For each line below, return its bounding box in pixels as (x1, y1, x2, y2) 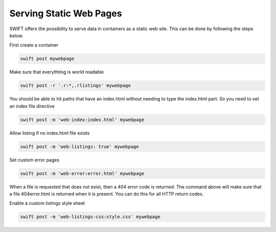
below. (9, 32, 24, 38)
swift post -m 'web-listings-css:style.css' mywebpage (20, 214, 160, 220)
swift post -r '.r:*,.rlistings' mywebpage (20, 82, 131, 89)
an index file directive (9, 103, 55, 109)
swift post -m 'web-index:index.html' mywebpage (20, 117, 145, 122)
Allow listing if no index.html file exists (9, 130, 90, 136)
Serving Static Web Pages (9, 8, 122, 19)
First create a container (9, 42, 59, 48)
